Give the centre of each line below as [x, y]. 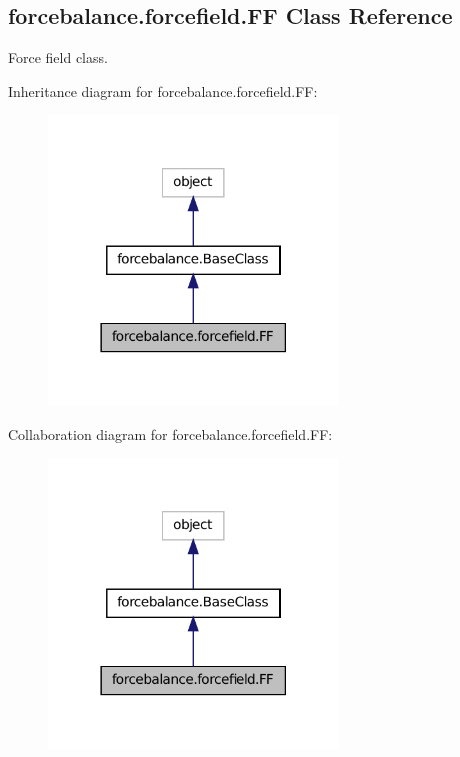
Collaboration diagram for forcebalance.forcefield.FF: [170, 433]
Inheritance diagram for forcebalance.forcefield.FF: [163, 90]
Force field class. [58, 57]
